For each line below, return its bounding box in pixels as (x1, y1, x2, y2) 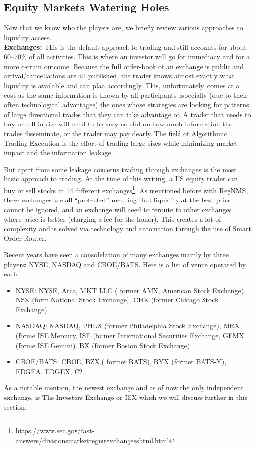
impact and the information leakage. (4, 147, 113, 157)
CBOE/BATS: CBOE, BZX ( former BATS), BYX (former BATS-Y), (15, 356, 227, 367)
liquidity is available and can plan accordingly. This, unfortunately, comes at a (4, 80, 240, 90)
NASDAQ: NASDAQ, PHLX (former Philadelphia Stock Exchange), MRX (15, 321, 240, 331)
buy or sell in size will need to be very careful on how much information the (4, 119, 232, 129)
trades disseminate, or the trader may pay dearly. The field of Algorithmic (4, 128, 227, 138)
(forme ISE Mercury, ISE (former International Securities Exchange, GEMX (15, 330, 244, 341)
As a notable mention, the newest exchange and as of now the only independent (4, 382, 244, 393)
